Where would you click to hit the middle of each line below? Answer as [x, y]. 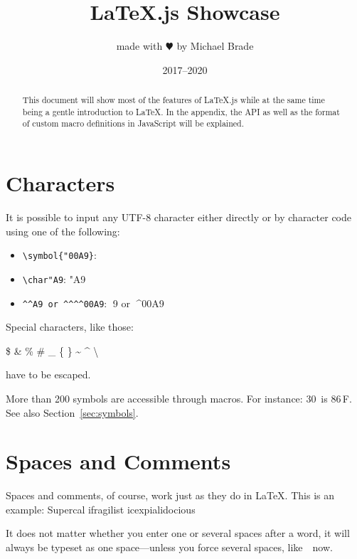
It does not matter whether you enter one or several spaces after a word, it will [178, 533]
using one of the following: [63, 231]
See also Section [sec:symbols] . [72, 412]
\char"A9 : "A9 [54, 278]
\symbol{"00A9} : [59, 255]
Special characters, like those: [70, 327]
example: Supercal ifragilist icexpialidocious [101, 509]
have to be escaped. [48, 374]
